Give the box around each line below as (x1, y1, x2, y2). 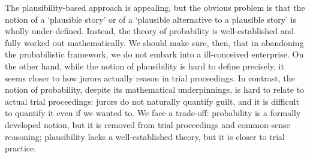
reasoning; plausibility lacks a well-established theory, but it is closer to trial (5, 130, 285, 142)
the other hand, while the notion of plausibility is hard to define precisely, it (5, 59, 284, 72)
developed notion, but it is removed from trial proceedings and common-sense (5, 118, 290, 130)
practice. (5, 142, 37, 154)
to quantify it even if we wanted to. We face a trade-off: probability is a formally (5, 107, 301, 119)
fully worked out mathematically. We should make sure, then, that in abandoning (5, 36, 304, 48)
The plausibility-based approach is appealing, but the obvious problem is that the (5, 1, 305, 13)
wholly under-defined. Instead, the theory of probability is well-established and (5, 25, 294, 37)
